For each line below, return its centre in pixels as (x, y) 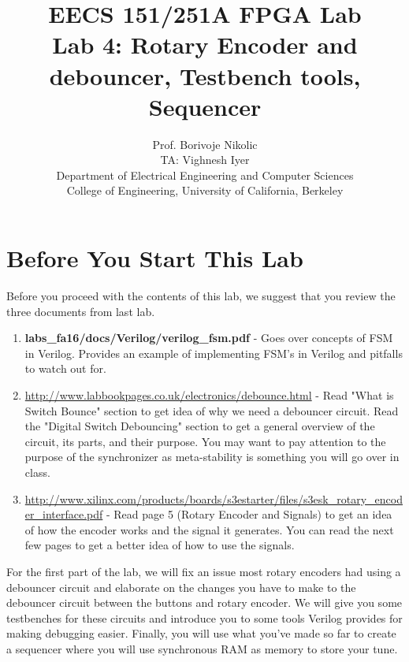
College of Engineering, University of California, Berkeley (205, 190)
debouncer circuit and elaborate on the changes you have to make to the (181, 587)
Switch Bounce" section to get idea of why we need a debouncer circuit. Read (212, 410)
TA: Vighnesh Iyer (205, 160)
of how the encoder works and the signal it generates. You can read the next (209, 529)
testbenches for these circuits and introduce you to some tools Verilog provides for (204, 617)
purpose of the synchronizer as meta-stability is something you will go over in (212, 457)
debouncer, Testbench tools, (205, 75)
